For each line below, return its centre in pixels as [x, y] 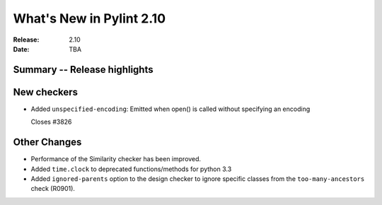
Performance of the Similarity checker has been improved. [116, 159]
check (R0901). [53, 189]
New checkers [45, 92]
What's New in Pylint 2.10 [89, 18]
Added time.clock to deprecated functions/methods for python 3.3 [131, 169]
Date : [21, 49]
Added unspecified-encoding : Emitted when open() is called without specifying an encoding [170, 109]
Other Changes [47, 142]
